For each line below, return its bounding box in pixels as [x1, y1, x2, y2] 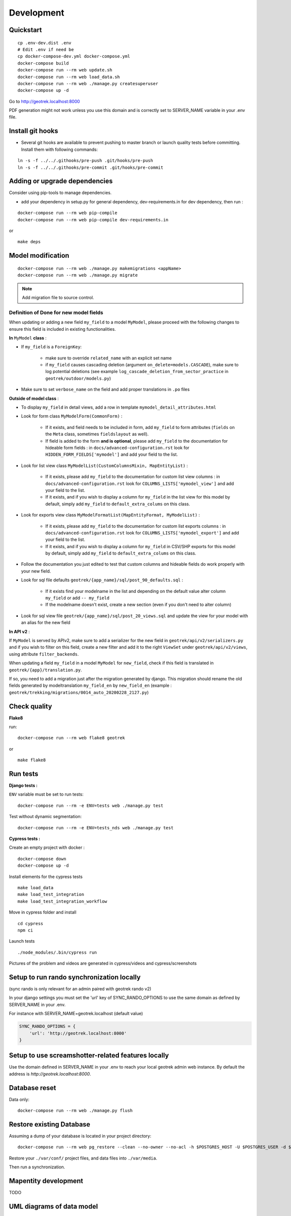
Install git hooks [9, 127, 58, 135]
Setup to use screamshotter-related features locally [9, 1051, 169, 1060]
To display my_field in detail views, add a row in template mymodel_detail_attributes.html [21, 404, 217, 411]
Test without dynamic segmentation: [9, 814, 82, 820]
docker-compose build [17, 60, 69, 66]
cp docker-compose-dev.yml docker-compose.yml [17, 54, 130, 59]
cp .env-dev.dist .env [17, 40, 72, 46]
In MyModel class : [9, 335, 47, 340]
